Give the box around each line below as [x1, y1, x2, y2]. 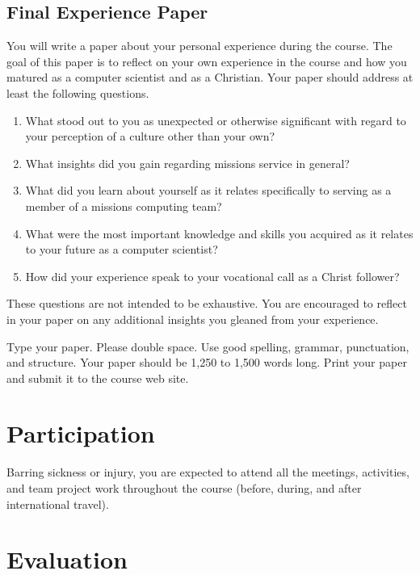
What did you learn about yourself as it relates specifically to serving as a [25, 182, 392, 199]
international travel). [6, 495, 109, 512]
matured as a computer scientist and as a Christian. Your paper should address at [6, 69, 414, 86]
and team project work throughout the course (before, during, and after [6, 480, 362, 497]
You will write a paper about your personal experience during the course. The [6, 37, 393, 54]
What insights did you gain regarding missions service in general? [25, 154, 350, 171]
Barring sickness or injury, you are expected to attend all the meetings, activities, [6, 464, 409, 481]
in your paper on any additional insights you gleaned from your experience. [6, 310, 379, 327]
